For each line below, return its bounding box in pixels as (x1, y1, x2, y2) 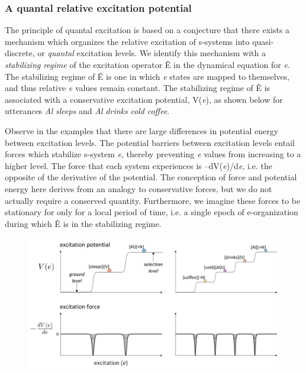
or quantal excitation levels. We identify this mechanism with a (37, 47, 266, 59)
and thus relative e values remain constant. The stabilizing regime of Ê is (5, 82, 270, 94)
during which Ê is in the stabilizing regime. (5, 217, 162, 229)
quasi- (252, 35, 274, 47)
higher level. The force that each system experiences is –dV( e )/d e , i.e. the (5, 159, 272, 171)
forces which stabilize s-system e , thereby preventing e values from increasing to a (5, 148, 301, 160)
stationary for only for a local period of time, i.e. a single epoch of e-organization (5, 206, 298, 218)
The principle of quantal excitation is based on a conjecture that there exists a (5, 24, 290, 36)
